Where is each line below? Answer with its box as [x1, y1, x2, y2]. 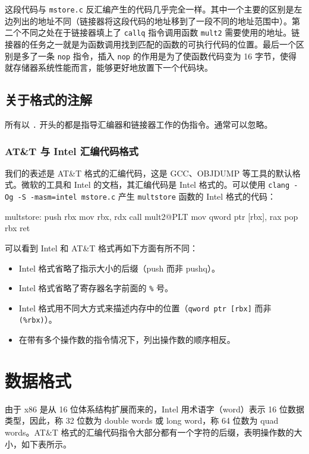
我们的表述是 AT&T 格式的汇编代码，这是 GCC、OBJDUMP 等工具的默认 [5, 166, 292, 179]
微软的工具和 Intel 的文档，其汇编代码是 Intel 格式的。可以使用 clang [21, 178, 290, 191]
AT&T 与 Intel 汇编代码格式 [5, 143, 138, 158]
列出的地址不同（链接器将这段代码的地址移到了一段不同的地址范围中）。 [12, 14, 292, 27]
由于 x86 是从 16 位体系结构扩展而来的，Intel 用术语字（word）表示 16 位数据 [5, 402, 305, 415]
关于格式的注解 [5, 90, 92, 109]
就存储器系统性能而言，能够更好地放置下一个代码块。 [5, 61, 213, 74]
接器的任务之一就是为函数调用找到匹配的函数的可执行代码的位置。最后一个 [5, 37, 296, 50]
